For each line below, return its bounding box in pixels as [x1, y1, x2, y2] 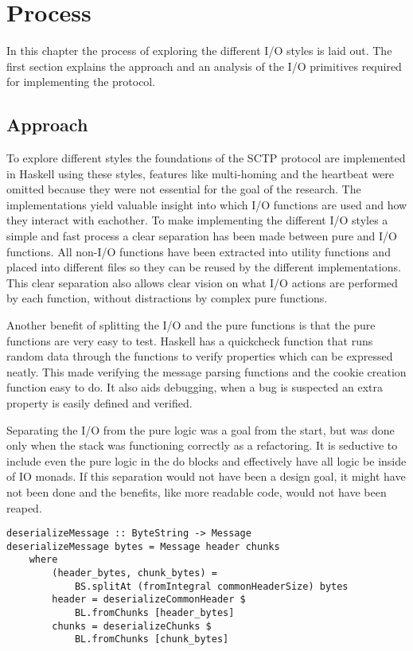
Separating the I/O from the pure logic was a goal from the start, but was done [6, 421, 395, 438]
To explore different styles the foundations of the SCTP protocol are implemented [6, 150, 406, 166]
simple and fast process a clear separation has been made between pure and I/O [6, 228, 397, 244]
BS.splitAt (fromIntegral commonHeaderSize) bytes [74, 580, 349, 592]
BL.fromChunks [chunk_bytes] [74, 633, 229, 645]
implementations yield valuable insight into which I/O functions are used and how [6, 196, 407, 212]
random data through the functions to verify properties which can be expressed [6, 348, 393, 364]
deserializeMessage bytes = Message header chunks [6, 540, 280, 552]
